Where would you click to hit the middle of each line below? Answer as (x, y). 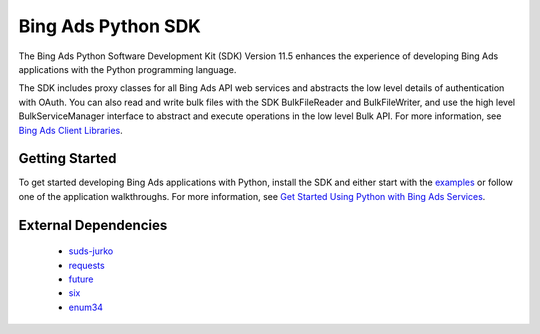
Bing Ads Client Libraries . (71, 130)
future (81, 279)
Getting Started (67, 158)
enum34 (86, 307)
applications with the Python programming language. (127, 69)
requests (86, 265)
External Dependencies (93, 225)
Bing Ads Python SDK (110, 26)
